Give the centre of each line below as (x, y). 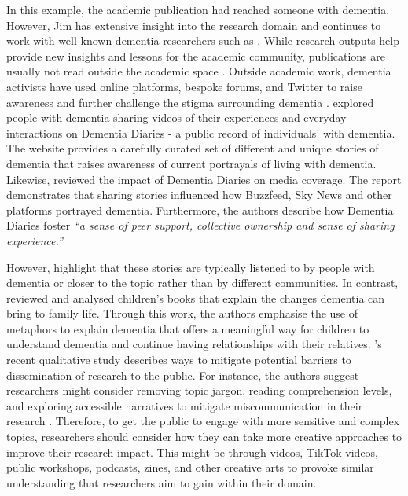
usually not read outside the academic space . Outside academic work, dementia (199, 71)
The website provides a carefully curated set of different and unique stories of (193, 148)
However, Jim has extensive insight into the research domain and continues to (194, 25)
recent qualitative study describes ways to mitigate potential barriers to (179, 360)
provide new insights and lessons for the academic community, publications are (196, 55)
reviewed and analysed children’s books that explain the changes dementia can (196, 298)
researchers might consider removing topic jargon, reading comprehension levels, (199, 390)
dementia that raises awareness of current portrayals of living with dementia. (191, 163)
